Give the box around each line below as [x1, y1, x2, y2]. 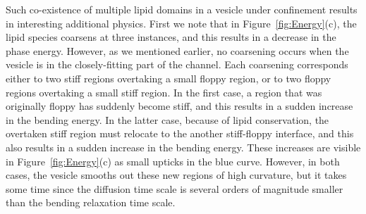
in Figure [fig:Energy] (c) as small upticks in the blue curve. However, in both [6, 153, 340, 168]
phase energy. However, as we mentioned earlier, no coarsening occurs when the [6, 43, 349, 58]
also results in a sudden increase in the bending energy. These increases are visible [6, 139, 361, 154]
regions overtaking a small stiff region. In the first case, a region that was [6, 84, 322, 99]
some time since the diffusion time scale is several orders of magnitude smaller [6, 181, 343, 196]
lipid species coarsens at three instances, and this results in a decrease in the [6, 30, 336, 44]
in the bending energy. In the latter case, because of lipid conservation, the [6, 112, 329, 127]
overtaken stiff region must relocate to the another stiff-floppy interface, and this [6, 126, 354, 141]
